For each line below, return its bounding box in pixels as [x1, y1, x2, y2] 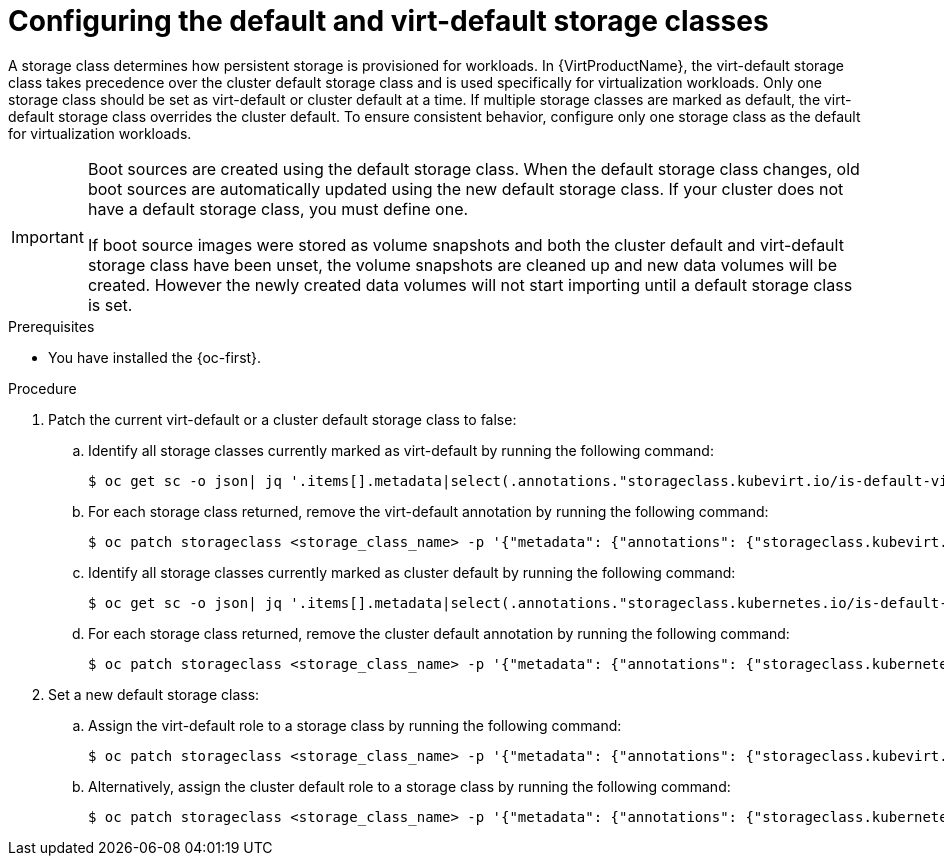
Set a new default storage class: [48, 685, 260, 703]
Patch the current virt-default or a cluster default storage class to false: [48, 410, 517, 428]
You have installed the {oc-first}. [48, 348, 262, 366]
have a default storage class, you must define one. [87, 198, 469, 219]
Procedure [8, 379, 77, 397]
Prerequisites [8, 317, 95, 335]
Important [11, 226, 84, 247]
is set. [87, 294, 133, 315]
